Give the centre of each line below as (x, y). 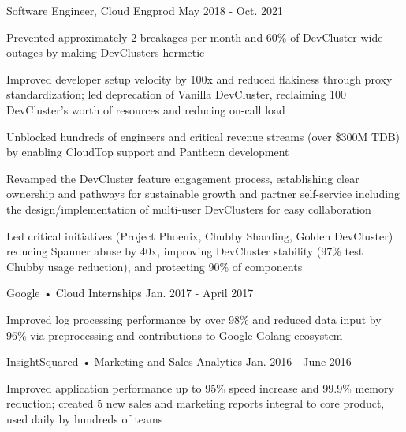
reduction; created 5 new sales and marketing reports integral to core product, (196, 403)
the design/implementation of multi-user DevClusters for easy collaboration (189, 209)
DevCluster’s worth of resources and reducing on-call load (146, 109)
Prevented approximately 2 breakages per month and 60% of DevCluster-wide (195, 37)
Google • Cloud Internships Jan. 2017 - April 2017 (130, 293)
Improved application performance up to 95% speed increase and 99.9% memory (200, 387)
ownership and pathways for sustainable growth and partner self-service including (203, 194)
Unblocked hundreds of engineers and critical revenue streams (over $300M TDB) (203, 136)
